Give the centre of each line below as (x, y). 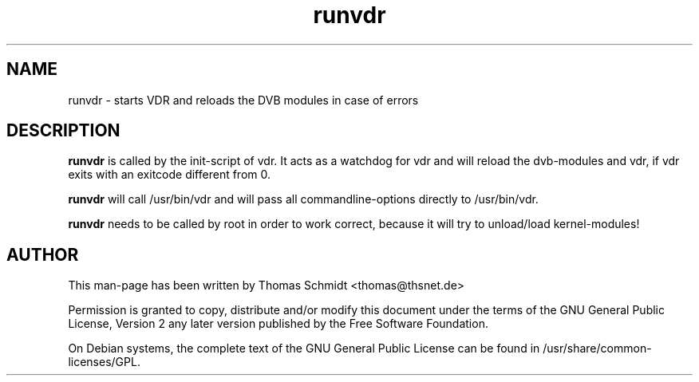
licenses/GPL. (104, 362)
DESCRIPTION (63, 131)
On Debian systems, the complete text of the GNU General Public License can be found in (304, 349)
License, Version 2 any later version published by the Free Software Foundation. (278, 324)
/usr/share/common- (597, 349)
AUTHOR (43, 254)
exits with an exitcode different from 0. (169, 175)
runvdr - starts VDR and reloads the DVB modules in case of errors (243, 100)
